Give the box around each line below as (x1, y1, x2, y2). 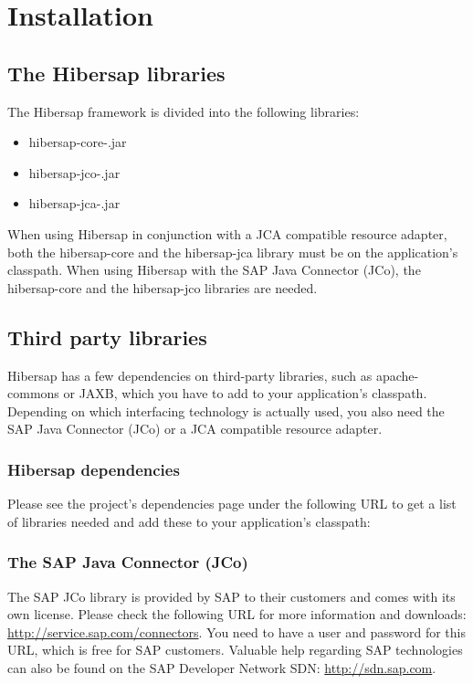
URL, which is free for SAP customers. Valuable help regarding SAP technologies (7, 640, 463, 659)
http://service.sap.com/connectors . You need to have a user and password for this (7, 622, 467, 641)
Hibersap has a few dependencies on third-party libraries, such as (7, 365, 373, 384)
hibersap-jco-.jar (28, 163, 121, 182)
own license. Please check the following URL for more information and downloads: (7, 605, 467, 624)
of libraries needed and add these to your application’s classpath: (7, 511, 371, 531)
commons (7, 384, 59, 403)
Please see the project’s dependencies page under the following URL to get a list (7, 494, 457, 513)
